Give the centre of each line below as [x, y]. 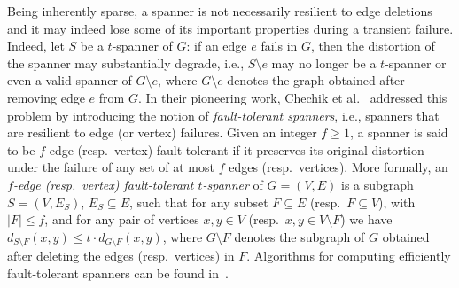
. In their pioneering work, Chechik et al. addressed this [292, 97]
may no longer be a [324, 62]
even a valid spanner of [70, 80]
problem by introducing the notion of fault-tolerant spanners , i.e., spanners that [223, 115]
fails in [279, 46]
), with [397, 202]
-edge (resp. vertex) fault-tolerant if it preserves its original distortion [235, 149]
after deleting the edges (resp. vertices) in [121, 256]
